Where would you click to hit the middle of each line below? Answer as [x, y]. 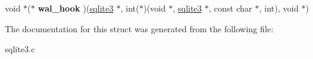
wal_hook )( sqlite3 [76, 8]
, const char [231, 8]
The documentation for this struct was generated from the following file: [139, 28]
